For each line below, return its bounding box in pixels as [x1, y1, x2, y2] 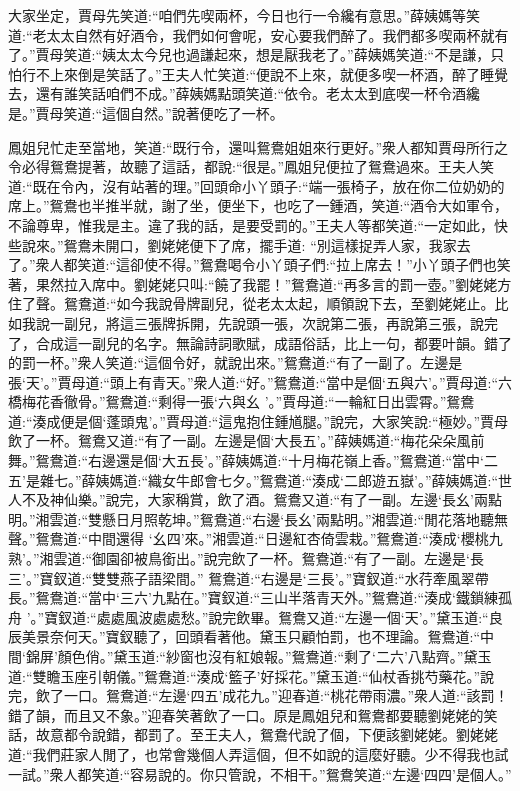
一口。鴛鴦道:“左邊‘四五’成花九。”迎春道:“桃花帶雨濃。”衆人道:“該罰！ [63, 685, 509, 706]
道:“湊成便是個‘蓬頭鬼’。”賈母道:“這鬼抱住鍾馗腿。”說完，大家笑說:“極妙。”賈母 [8, 410, 509, 431]
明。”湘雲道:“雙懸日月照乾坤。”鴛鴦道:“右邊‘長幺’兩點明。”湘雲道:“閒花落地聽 [8, 508, 495, 529]
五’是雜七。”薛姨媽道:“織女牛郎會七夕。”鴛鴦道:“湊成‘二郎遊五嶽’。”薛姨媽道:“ [8, 469, 498, 490]
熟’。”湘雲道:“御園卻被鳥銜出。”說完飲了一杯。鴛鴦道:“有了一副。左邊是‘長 [8, 548, 484, 569]
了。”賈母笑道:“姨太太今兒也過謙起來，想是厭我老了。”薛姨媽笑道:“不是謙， [8, 44, 491, 65]
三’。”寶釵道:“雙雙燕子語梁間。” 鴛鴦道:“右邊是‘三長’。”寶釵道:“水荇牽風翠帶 [8, 567, 489, 588]
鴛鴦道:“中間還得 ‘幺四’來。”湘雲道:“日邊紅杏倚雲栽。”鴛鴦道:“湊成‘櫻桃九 [35, 528, 503, 549]
